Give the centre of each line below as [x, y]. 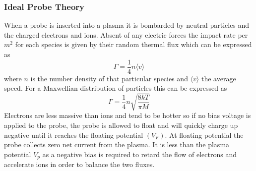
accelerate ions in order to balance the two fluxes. [79, 164]
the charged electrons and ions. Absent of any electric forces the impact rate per [126, 34]
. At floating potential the [204, 135]
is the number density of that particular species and [109, 78]
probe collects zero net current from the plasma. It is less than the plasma [117, 144]
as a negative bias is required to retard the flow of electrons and [139, 154]
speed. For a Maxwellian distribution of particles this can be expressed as [116, 88]
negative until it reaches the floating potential [74, 135]
